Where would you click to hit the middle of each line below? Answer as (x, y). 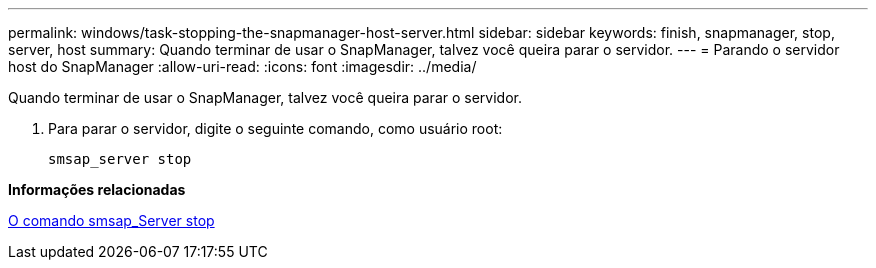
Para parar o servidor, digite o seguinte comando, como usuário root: (275, 128)
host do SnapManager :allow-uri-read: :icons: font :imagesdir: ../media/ (242, 66)
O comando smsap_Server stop (111, 220)
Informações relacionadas (97, 189)
